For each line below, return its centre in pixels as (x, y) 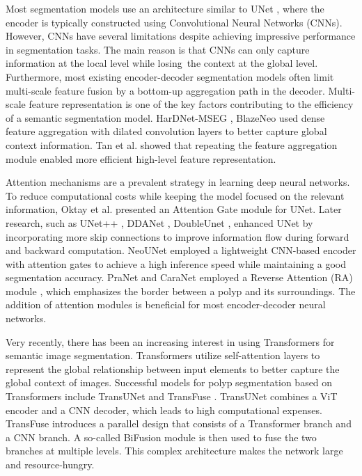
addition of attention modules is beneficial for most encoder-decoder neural (166, 304)
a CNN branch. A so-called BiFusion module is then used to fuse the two (161, 437)
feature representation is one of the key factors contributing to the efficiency (191, 104)
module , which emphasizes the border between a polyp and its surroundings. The (181, 291)
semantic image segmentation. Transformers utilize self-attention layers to (163, 355)
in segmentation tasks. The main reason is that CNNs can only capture (158, 49)
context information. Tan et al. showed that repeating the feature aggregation (172, 144)
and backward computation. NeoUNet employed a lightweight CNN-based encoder (181, 250)
